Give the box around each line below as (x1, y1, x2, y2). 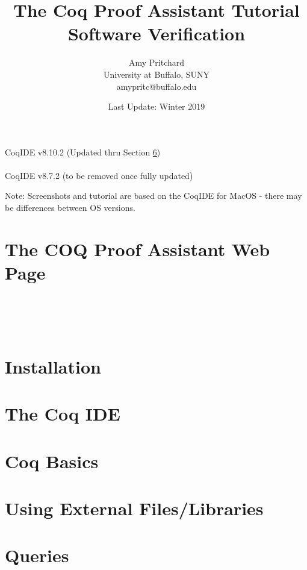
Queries (5, 543, 69, 568)
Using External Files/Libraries (5, 496, 264, 521)
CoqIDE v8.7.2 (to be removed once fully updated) (5, 169, 193, 181)
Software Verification (67, 21, 246, 46)
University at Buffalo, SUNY (103, 67, 210, 80)
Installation (5, 354, 101, 378)
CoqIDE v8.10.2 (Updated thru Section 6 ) (5, 145, 161, 158)
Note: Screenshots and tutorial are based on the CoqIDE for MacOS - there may (5, 189, 302, 202)
